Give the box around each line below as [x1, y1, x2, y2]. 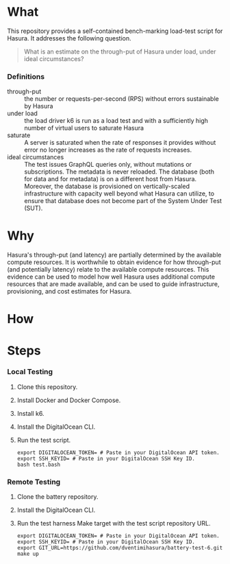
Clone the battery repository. [16, 493, 99, 501]
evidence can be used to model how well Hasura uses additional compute [7, 272, 216, 281]
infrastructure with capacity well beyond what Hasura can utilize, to [24, 189, 214, 198]
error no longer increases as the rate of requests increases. [24, 145, 192, 154]
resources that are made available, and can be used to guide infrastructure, [7, 280, 220, 288]
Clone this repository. [16, 382, 78, 391]
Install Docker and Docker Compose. [16, 396, 121, 404]
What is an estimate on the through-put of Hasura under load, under [23, 47, 216, 56]
